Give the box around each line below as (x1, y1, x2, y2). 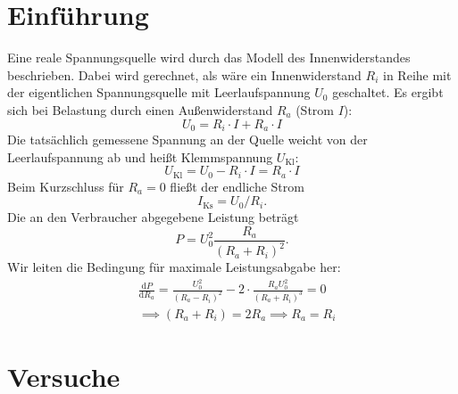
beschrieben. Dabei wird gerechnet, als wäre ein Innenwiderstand (7, 65, 362, 84)
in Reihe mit (383, 65, 452, 84)
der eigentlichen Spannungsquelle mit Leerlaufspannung (7, 83, 311, 102)
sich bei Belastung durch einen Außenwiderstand (7, 100, 273, 119)
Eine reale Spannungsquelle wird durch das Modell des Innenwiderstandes (7, 48, 411, 67)
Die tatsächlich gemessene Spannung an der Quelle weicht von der (7, 129, 368, 148)
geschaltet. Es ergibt (332, 83, 444, 102)
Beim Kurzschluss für (7, 176, 124, 195)
